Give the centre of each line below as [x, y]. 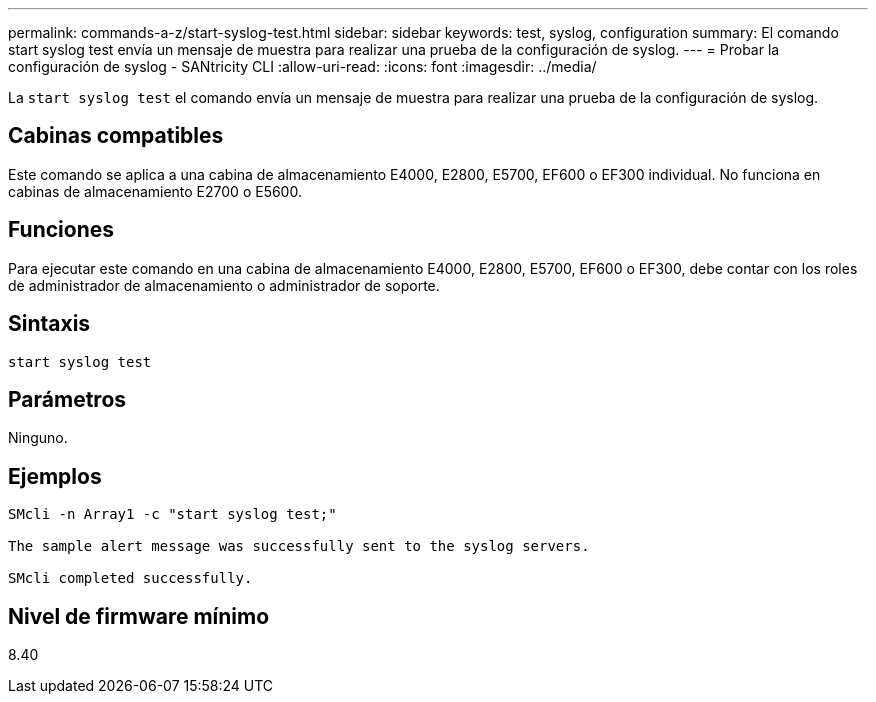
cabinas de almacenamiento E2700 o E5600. [155, 191]
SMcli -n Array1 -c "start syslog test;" [172, 514]
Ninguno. [38, 438]
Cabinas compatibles [116, 136]
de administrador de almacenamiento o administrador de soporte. [224, 285]
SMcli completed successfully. [130, 578]
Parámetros [67, 399]
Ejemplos [55, 476]
